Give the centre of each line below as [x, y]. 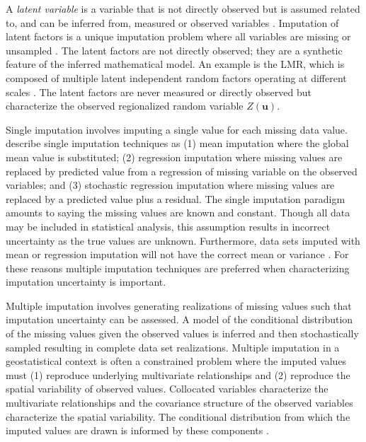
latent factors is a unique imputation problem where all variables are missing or [178, 36]
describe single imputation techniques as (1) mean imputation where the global [177, 143]
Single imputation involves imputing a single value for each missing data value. [177, 129]
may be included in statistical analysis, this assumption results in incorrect [168, 226]
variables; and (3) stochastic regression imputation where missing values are [170, 185]
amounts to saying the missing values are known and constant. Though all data [178, 213]
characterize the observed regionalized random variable [125, 106]
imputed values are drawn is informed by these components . [137, 430]
